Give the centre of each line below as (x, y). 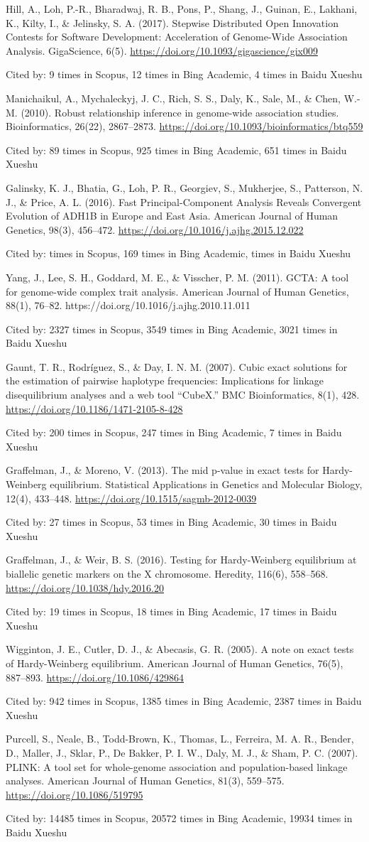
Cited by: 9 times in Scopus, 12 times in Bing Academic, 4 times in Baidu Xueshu (184, 74)
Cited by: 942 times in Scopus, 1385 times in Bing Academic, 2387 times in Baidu (184, 701)
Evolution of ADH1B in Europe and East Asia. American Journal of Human (172, 216)
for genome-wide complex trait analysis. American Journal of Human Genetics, (177, 291)
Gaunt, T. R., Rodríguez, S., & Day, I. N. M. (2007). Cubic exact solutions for (177, 366)
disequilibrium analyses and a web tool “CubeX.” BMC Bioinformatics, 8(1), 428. (183, 395)
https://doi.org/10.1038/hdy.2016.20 (85, 587)
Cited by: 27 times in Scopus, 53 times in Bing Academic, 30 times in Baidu (171, 522)
